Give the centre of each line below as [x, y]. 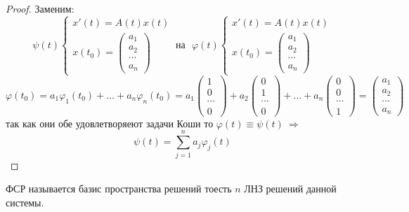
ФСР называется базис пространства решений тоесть [119, 189]
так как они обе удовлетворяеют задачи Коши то [110, 123]
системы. [25, 202]
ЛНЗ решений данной [290, 189]
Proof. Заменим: [40, 8]
